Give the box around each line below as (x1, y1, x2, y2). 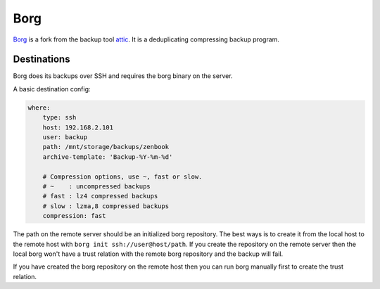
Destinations (13, 53, 70, 65)
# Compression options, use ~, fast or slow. (42, 172, 203, 181)
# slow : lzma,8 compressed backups (42, 202, 169, 210)
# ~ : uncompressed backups (42, 182, 151, 190)
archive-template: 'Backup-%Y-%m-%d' (42, 153, 173, 161)
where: (27, 103, 51, 112)
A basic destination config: (13, 84, 91, 93)
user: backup (42, 134, 88, 141)
